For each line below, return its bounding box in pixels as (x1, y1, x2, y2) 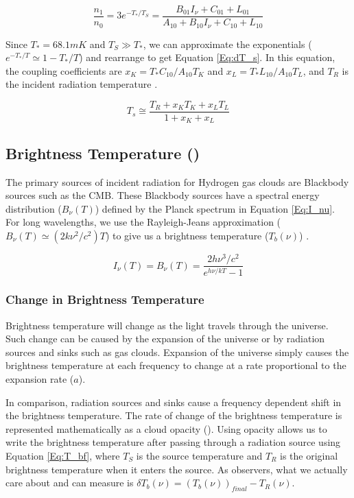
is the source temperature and (136, 449, 263, 463)
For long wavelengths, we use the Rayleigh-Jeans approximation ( (5, 215, 281, 229)
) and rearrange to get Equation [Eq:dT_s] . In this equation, (79, 50, 335, 64)
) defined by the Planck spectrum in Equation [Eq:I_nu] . (95, 201, 335, 215)
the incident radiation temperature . (5, 77, 158, 91)
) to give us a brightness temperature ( (105, 228, 269, 242)
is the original (280, 449, 338, 463)
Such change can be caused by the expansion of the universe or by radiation (5, 331, 325, 346)
